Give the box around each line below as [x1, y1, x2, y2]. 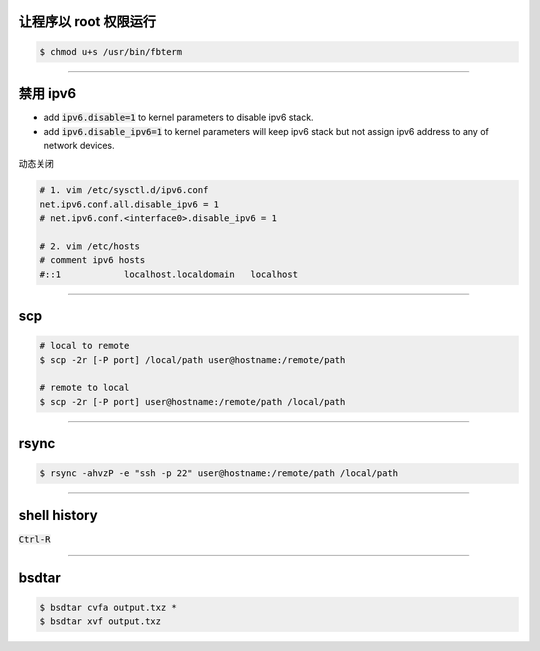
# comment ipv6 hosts [39, 255, 146, 266]
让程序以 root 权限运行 [18, 13, 157, 30]
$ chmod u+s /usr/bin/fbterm [39, 46, 183, 57]
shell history [18, 506, 99, 524]
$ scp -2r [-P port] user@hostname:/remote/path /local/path [39, 396, 346, 407]
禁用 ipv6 [18, 85, 77, 102]
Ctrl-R [18, 533, 51, 545]
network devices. [43, 139, 115, 151]
